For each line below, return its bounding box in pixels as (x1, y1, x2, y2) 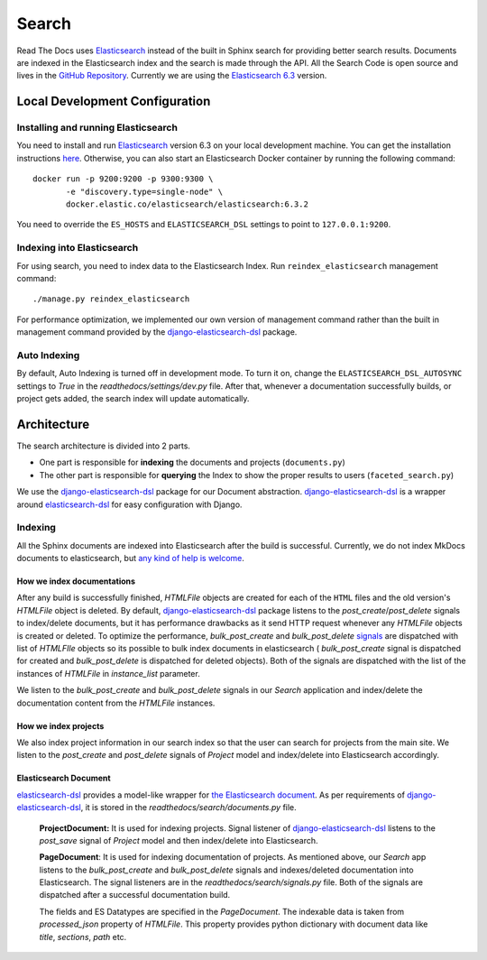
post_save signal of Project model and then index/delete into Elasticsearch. (39, 835, 318, 845)
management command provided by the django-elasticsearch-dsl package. (16, 327, 298, 337)
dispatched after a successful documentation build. (39, 890, 231, 900)
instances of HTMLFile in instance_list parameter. (16, 668, 200, 678)
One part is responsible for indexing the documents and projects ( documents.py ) (39, 457, 346, 468)
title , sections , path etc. (39, 931, 127, 942)
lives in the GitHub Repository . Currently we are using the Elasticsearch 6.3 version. (16, 70, 327, 81)
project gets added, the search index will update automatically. (16, 393, 250, 404)
